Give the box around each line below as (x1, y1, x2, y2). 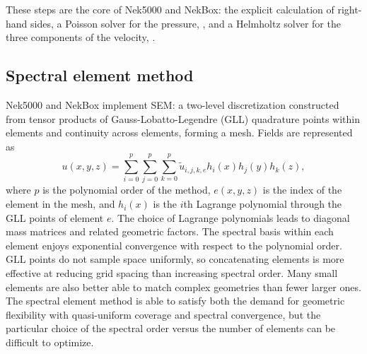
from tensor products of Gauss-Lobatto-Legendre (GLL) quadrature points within (6, 111, 360, 126)
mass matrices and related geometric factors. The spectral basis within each (6, 224, 334, 239)
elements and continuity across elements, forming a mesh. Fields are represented (6, 125, 353, 140)
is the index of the (262, 182, 342, 197)
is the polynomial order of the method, (42, 182, 211, 197)
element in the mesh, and (6, 196, 115, 211)
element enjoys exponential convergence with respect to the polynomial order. (6, 237, 342, 252)
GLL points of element (6, 210, 104, 225)
